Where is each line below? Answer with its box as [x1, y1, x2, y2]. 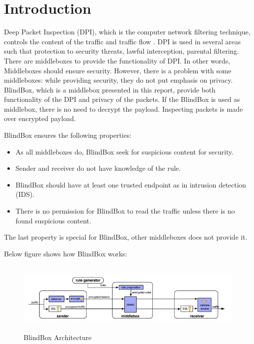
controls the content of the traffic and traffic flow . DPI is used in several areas [4, 36, 241, 46]
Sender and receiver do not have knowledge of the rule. [15, 163, 181, 173]
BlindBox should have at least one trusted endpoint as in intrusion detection [15, 179, 246, 189]
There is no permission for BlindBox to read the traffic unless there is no [15, 206, 235, 216]
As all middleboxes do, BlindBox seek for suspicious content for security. [15, 146, 234, 156]
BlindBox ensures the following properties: [4, 130, 132, 140]
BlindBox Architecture [24, 332, 92, 343]
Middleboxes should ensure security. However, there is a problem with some [4, 65, 231, 75]
